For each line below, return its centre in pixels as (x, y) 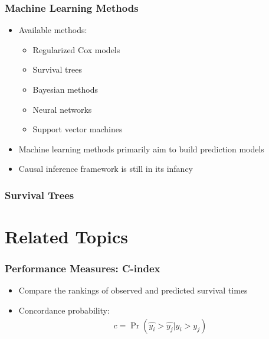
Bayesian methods (65, 89)
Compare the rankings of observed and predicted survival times (133, 290)
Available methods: (53, 30)
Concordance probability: (64, 310)
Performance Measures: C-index (83, 268)
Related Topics (67, 236)
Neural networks (62, 109)
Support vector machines (78, 129)
